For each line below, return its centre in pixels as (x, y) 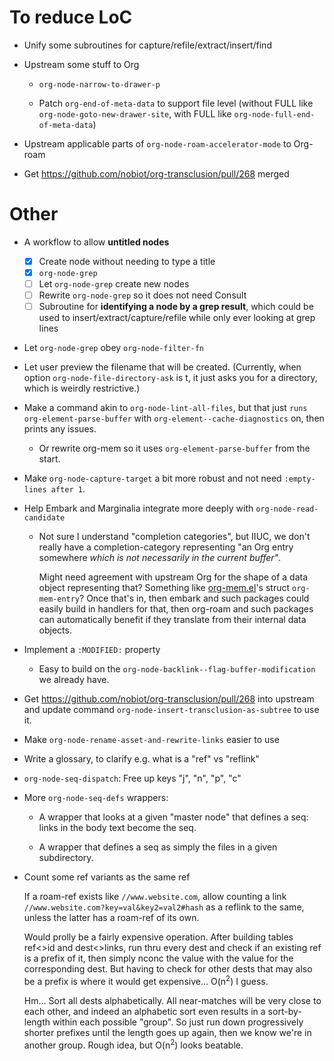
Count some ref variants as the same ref (107, 877)
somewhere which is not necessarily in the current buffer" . (160, 558)
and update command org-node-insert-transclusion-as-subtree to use (171, 710)
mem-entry (59, 599)
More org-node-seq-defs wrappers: (96, 798)
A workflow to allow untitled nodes (96, 242)
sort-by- (284, 1011)
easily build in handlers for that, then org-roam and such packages (176, 609)
